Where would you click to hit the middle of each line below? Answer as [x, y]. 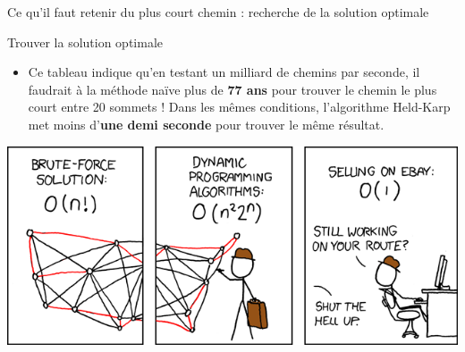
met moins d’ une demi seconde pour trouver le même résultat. [206, 124]
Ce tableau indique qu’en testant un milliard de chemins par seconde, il [224, 72]
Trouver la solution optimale [85, 42]
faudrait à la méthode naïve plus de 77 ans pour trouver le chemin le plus [232, 89]
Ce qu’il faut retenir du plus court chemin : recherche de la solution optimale [218, 12]
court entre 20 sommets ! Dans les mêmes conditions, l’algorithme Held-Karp [239, 107]
